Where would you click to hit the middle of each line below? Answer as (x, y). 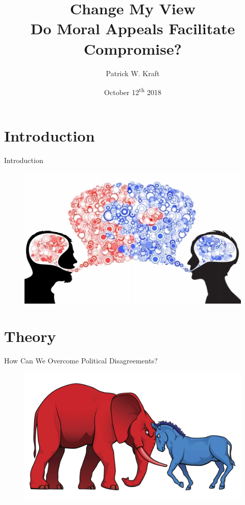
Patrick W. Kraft (133, 73)
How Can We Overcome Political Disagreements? (81, 360)
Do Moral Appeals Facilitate (133, 28)
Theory (30, 336)
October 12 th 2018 (133, 91)
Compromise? (133, 48)
